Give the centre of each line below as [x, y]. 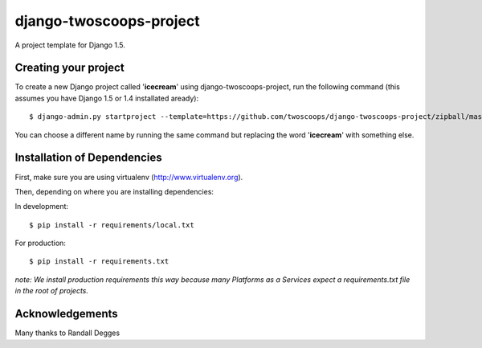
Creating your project [69, 68]
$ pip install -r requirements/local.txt [112, 225]
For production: [40, 243]
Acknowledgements [66, 314]
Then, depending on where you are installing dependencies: [114, 191]
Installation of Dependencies [88, 158]
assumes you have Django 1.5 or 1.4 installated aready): [107, 98]
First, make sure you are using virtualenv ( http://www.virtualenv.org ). [129, 177]
